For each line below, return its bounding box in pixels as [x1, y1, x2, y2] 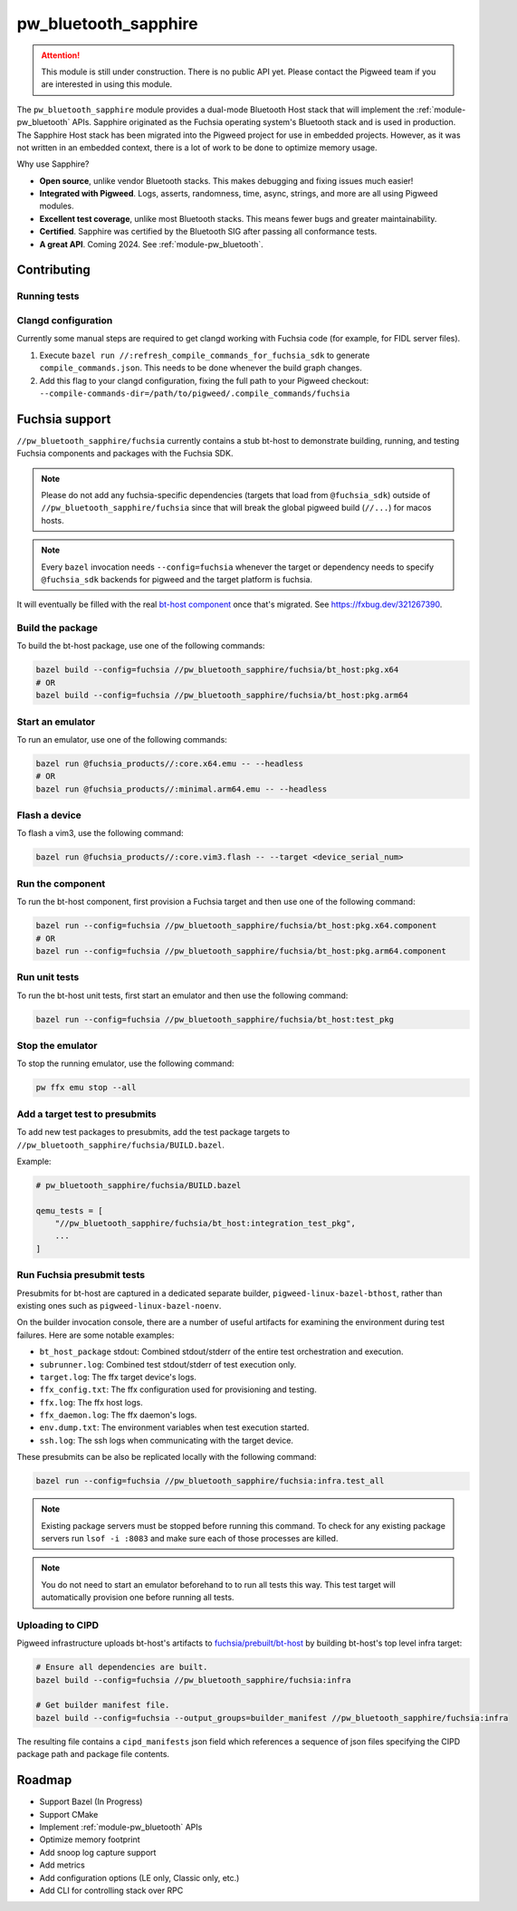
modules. [39, 200, 74, 212]
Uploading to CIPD [16, 1618, 100, 1631]
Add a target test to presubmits [16, 1108, 158, 1120]
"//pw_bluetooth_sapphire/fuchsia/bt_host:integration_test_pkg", [54, 1218, 357, 1229]
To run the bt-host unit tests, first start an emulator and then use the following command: [16, 990, 349, 1001]
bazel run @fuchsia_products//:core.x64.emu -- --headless [35, 758, 303, 769]
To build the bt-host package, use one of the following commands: [16, 640, 265, 651]
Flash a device [16, 809, 81, 821]
